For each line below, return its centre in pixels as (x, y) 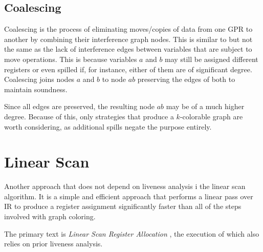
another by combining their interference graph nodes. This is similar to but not (128, 39)
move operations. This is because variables (71, 59)
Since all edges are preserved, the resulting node (79, 106)
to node (114, 79)
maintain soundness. (36, 89)
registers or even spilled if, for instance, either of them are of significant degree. (128, 69)
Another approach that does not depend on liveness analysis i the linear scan (125, 186)
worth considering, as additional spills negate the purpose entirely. (108, 126)
